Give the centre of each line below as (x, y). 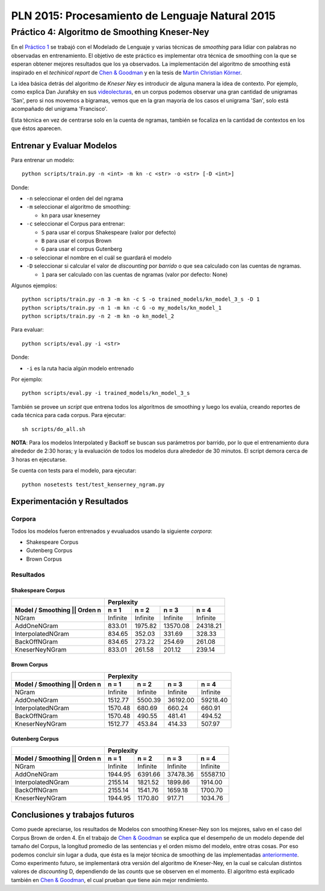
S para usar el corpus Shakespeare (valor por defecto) (109, 232)
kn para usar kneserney (71, 215)
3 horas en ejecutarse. (39, 459)
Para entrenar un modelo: (43, 160)
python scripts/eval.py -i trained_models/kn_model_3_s (106, 393)
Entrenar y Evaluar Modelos (64, 146)
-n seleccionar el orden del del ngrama (75, 198)
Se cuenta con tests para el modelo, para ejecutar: (74, 471)
